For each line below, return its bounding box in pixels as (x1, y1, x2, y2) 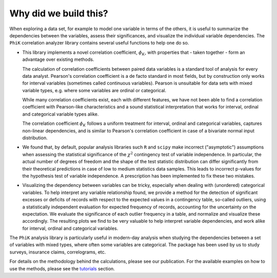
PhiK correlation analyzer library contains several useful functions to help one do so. (9, 40, 189, 46)
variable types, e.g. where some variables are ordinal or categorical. (22, 87, 167, 93)
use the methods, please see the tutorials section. (9, 265, 115, 271)
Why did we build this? (9, 8, 108, 19)
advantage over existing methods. (22, 56, 94, 62)
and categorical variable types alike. (22, 111, 99, 117)
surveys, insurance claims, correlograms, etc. (9, 249, 106, 255)
